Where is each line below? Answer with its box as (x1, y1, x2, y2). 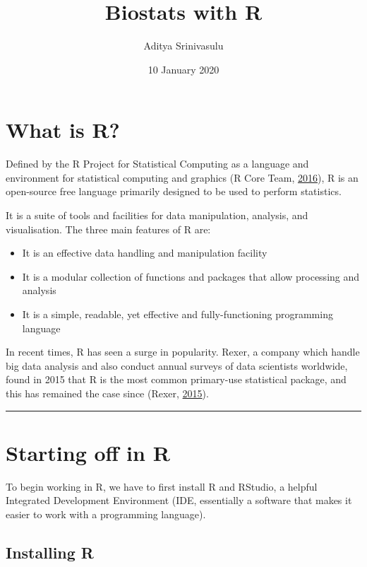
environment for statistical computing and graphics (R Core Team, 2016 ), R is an (6, 170, 359, 185)
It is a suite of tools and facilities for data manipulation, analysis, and (6, 208, 308, 223)
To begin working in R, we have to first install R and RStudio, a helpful (6, 479, 318, 493)
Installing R (6, 541, 94, 563)
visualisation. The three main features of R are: (6, 221, 211, 236)
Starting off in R (6, 438, 170, 467)
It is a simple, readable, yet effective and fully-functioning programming (22, 307, 333, 321)
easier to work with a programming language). (6, 506, 206, 521)
